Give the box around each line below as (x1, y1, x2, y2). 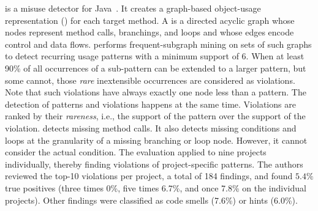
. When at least (246, 50, 305, 62)
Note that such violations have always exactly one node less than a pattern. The (5, 86, 306, 98)
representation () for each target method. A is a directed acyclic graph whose (5, 13, 295, 26)
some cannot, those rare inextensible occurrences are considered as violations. (5, 73, 295, 86)
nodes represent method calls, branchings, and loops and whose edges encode (5, 26, 294, 39)
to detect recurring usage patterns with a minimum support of (5, 50, 239, 62)
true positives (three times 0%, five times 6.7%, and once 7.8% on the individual (5, 181, 306, 194)
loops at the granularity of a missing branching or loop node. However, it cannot (5, 133, 308, 146)
